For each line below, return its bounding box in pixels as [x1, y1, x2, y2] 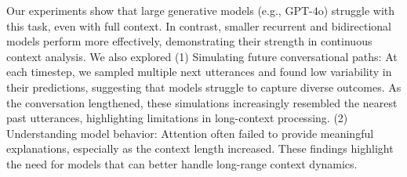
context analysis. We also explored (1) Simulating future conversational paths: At [6, 48, 398, 64]
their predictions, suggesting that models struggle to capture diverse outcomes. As [6, 78, 402, 95]
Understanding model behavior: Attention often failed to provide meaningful [6, 125, 374, 141]
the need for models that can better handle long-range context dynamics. [6, 155, 358, 172]
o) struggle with [318, 2, 395, 18]
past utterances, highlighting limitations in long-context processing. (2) [6, 110, 348, 126]
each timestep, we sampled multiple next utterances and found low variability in [6, 63, 392, 80]
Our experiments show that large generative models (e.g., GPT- [6, 2, 313, 18]
